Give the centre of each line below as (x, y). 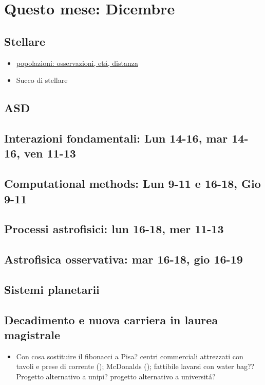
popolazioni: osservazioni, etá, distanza (77, 63)
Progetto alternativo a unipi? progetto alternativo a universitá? (116, 377)
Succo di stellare (42, 80)
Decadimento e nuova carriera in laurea (111, 319)
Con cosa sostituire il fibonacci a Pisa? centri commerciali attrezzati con (130, 356)
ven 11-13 (50, 153)
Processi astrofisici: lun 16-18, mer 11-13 (114, 229)
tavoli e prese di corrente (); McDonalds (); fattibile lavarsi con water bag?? (135, 366)
